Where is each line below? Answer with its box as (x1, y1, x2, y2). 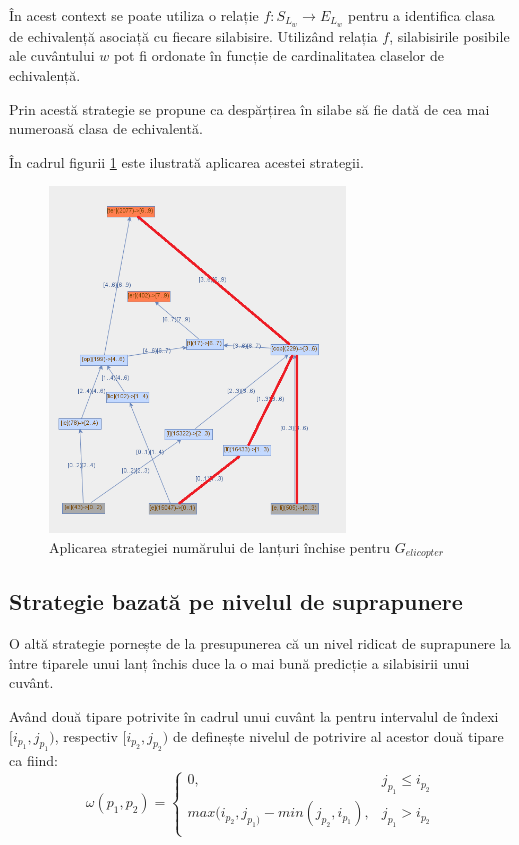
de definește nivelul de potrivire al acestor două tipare (172, 725, 504, 746)
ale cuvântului (9, 45, 95, 66)
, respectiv (54, 725, 118, 746)
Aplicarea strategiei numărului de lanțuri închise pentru (49, 536, 391, 557)
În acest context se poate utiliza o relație (9, 5, 259, 25)
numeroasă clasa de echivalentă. (9, 118, 203, 139)
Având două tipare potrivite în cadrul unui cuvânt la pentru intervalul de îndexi (9, 706, 499, 727)
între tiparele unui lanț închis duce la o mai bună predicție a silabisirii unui (9, 652, 470, 673)
